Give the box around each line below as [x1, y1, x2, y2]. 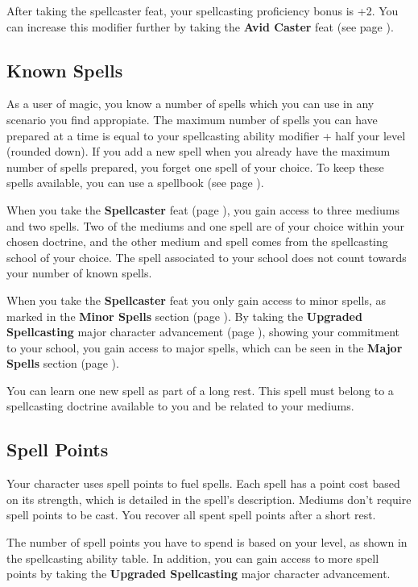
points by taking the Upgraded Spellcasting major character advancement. [6, 565, 391, 582]
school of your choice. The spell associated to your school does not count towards [6, 248, 407, 265]
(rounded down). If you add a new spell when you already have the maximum [6, 143, 391, 160]
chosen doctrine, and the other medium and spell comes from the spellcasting [6, 233, 388, 250]
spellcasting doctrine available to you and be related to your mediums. [6, 398, 354, 414]
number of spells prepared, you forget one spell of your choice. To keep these [6, 158, 384, 175]
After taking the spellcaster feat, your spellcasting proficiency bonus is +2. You [6, 2, 399, 19]
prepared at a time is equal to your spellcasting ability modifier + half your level [6, 127, 406, 144]
